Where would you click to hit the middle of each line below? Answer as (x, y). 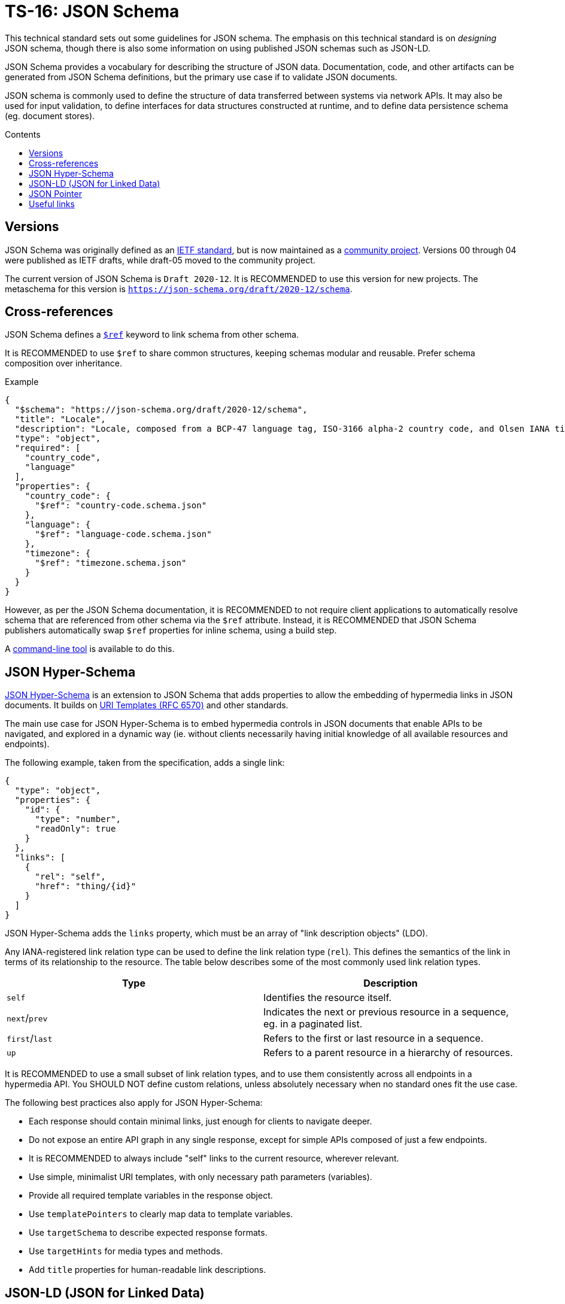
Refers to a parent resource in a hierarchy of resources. (388, 1053)
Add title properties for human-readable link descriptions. (148, 1270)
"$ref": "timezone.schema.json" (111, 563)
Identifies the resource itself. (328, 998)
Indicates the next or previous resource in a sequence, (386, 1012)
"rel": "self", (70, 877)
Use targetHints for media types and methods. (126, 1251)
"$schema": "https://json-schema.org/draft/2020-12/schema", (161, 410)
